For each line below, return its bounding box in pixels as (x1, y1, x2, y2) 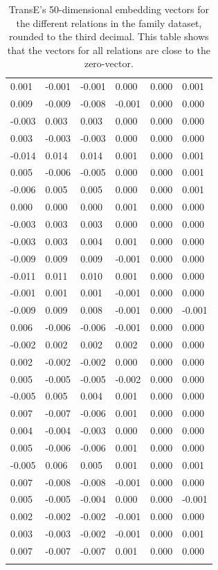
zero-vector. (84, 56, 134, 71)
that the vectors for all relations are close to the (7, 42, 210, 57)
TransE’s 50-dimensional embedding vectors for (8, 2, 209, 16)
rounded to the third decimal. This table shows (9, 29, 209, 44)
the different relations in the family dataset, (16, 15, 202, 30)
